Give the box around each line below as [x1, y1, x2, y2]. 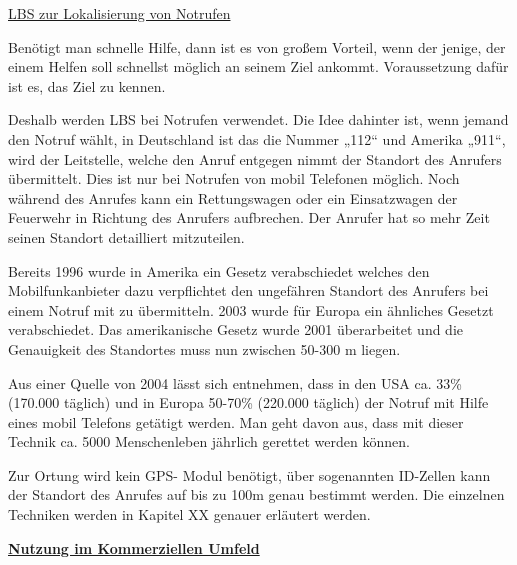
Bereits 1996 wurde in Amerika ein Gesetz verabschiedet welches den [8, 260, 430, 281]
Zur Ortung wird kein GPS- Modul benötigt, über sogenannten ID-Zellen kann [8, 464, 491, 485]
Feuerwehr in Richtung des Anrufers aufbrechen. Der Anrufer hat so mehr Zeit [8, 207, 490, 228]
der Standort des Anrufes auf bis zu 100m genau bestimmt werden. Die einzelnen [8, 484, 505, 505]
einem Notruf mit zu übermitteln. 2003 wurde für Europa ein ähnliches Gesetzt [8, 299, 494, 320]
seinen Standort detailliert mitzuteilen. [8, 226, 245, 247]
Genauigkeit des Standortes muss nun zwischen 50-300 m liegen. [8, 338, 401, 359]
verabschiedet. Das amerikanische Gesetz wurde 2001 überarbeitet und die [8, 319, 463, 340]
